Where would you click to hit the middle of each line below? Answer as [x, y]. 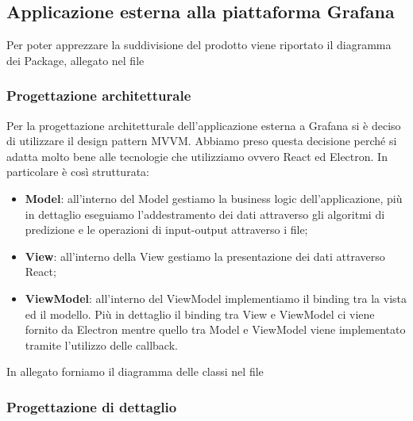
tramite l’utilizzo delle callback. [101, 344]
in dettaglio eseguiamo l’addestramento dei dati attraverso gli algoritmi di [205, 214]
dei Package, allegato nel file [75, 60]
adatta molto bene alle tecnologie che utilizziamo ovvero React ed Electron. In [197, 156]
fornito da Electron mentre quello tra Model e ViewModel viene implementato [215, 329]
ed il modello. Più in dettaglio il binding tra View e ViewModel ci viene [200, 314]
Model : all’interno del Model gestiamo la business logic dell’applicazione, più [214, 198]
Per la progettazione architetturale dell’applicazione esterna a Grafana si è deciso [204, 125]
